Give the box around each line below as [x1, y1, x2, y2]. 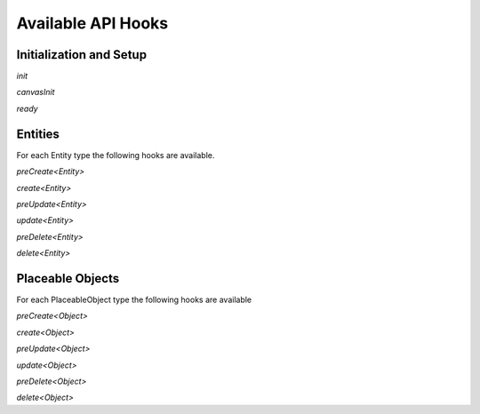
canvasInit [16, 87, 55, 98]
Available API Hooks [16, 13, 169, 33]
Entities [16, 126, 60, 141]
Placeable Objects [16, 271, 120, 286]
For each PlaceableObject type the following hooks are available [16, 294, 252, 305]
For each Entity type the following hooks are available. [16, 149, 215, 160]
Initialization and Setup [16, 47, 147, 62]
